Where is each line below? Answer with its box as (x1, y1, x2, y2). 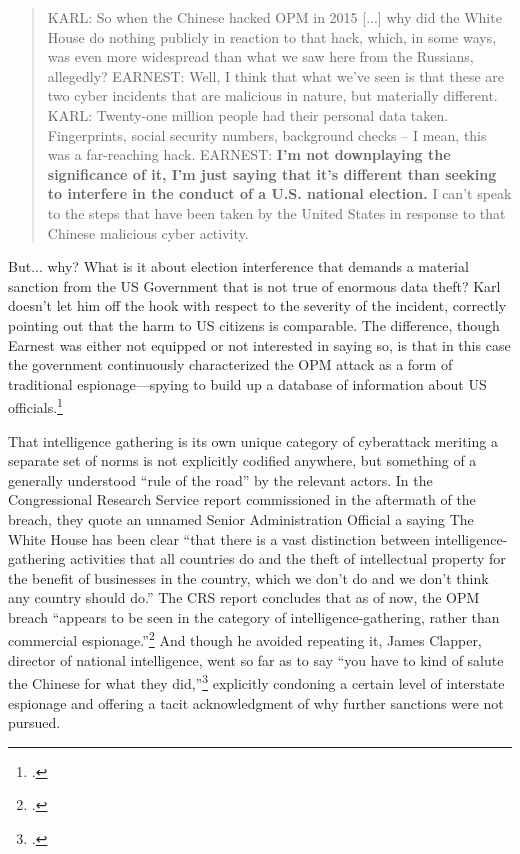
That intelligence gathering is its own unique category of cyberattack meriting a (8, 430, 498, 451)
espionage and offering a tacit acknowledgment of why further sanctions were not (8, 692, 504, 713)
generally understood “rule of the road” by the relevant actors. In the (8, 469, 433, 490)
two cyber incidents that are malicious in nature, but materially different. (47, 85, 498, 106)
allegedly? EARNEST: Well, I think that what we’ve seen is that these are (47, 65, 505, 86)
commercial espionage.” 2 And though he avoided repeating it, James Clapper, (8, 627, 482, 651)
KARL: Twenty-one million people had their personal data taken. (47, 104, 449, 125)
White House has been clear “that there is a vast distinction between (8, 528, 430, 549)
